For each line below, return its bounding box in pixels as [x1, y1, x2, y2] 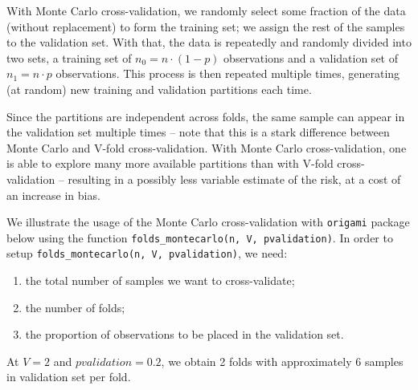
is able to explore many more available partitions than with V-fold [6, 155, 334, 172]
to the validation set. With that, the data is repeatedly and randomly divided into [6, 34, 412, 51]
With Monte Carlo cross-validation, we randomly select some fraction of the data [6, 2, 406, 18]
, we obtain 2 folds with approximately [161, 352, 352, 369]
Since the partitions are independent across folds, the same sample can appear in [6, 108, 405, 124]
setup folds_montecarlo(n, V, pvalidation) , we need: [6, 245, 288, 262]
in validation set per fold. [6, 368, 131, 385]
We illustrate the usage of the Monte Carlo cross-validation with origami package [6, 213, 410, 230]
